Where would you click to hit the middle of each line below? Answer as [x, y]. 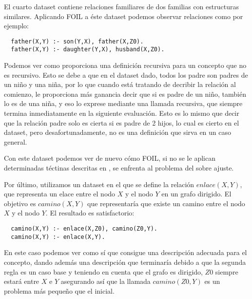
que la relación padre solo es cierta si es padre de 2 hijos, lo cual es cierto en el [122, 122]
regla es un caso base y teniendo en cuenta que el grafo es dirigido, [103, 271]
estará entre [22, 281]
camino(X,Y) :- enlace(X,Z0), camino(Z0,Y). [84, 229]
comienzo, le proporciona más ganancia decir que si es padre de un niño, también [125, 94]
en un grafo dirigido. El [196, 194]
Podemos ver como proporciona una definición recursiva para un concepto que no [125, 65]
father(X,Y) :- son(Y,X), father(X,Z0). [77, 41]
